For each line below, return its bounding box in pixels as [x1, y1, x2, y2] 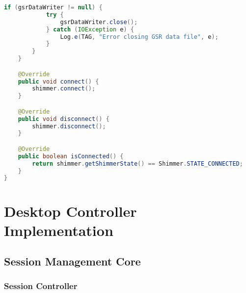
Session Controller [4, 279, 78, 292]
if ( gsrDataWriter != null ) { [4, 4, 103, 11]
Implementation [4, 220, 113, 240]
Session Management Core [4, 254, 141, 269]
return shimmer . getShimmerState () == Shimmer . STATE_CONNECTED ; [32, 160, 243, 167]
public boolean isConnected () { [18, 152, 124, 160]
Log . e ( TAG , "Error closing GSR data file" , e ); [60, 33, 219, 40]
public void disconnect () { [18, 115, 109, 122]
